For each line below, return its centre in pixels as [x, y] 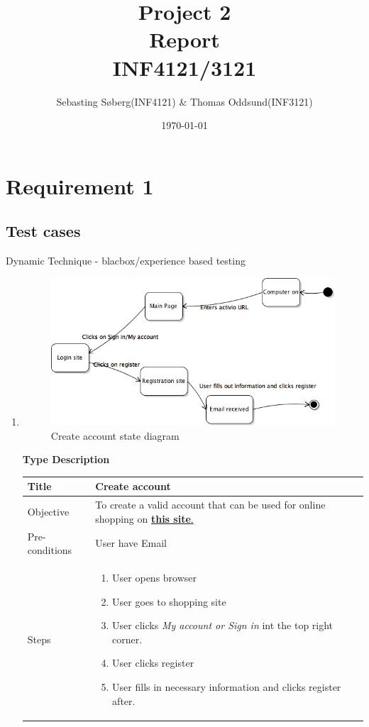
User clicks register [153, 663]
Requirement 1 [80, 185]
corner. [127, 639]
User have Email [131, 543]
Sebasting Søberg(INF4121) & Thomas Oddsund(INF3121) [184, 101]
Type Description [66, 459]
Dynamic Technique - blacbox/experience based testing [126, 261]
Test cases [43, 231]
